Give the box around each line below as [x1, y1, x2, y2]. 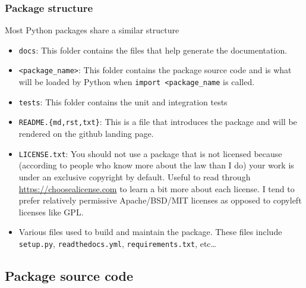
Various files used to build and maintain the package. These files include [18, 226, 282, 238]
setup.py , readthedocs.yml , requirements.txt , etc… [18, 237, 216, 249]
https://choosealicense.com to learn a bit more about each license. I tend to [18, 182, 295, 195]
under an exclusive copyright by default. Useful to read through [18, 170, 251, 183]
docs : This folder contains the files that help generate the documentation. [18, 43, 288, 56]
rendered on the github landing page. [18, 127, 154, 140]
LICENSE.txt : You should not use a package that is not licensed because [18, 147, 282, 159]
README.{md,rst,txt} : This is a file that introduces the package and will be [18, 115, 297, 128]
